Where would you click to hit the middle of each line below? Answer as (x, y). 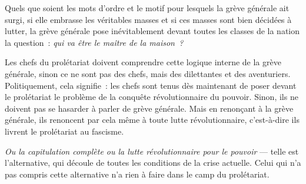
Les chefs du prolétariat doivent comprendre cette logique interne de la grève (143, 62)
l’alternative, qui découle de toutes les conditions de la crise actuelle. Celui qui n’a (153, 163)
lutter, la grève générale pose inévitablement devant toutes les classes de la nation (152, 31)
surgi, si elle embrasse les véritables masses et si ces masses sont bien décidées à (148, 19)
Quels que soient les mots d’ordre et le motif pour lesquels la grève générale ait (147, 8)
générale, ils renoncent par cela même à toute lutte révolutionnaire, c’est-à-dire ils (152, 120)
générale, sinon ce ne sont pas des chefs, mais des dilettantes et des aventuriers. (148, 73)
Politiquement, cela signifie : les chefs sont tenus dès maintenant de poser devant (151, 85)
